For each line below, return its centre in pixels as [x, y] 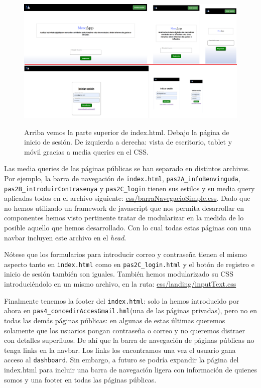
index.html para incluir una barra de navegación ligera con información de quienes [130, 369]
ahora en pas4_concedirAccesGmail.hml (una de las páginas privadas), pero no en [131, 310]
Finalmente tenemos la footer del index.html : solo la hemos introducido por [122, 300]
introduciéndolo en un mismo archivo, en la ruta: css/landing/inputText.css [120, 284]
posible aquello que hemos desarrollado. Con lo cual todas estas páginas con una [128, 227]
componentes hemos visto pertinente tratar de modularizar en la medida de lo [124, 218]
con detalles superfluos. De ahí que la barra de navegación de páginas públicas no [129, 340]
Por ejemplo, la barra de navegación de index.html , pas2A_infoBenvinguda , [122, 178]
